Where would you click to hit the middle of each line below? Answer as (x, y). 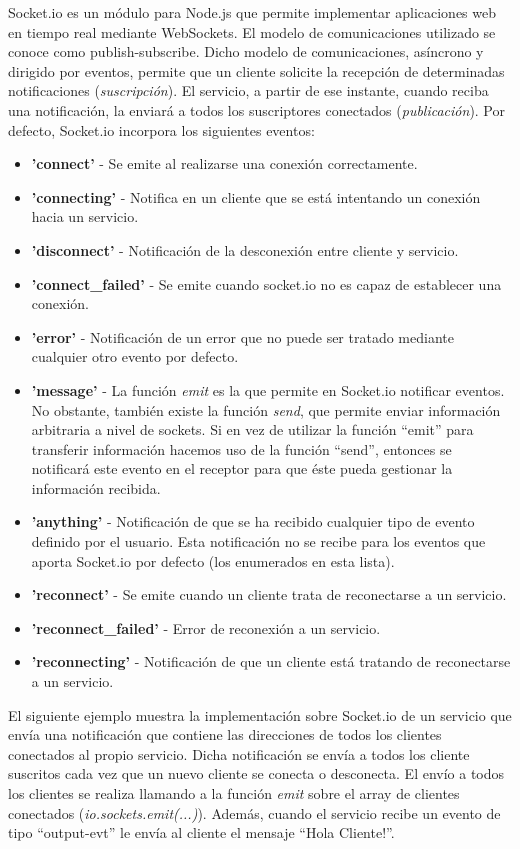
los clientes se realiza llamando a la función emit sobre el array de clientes (234, 793)
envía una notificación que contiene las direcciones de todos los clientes (225, 734)
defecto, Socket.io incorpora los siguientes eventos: (161, 129)
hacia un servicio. (85, 216)
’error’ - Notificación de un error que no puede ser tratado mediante (242, 336)
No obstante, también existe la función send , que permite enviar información (266, 409)
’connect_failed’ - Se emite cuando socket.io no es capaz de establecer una (266, 283)
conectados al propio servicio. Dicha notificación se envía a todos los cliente (239, 753)
